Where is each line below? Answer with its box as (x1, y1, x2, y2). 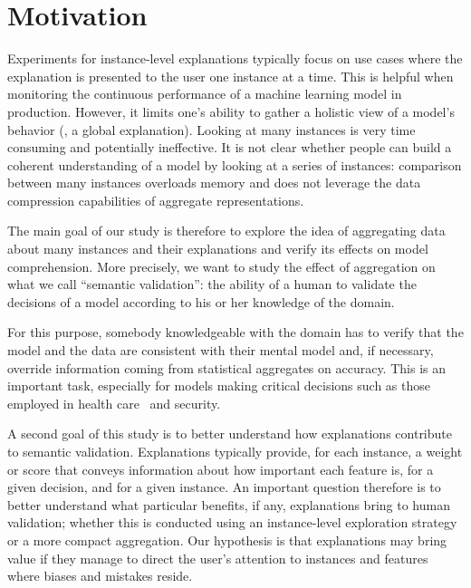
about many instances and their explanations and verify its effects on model (7, 239, 428, 258)
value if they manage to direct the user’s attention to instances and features (7, 548, 428, 567)
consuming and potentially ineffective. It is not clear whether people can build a (7, 138, 452, 157)
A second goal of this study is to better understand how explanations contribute (7, 424, 452, 443)
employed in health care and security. (7, 393, 221, 412)
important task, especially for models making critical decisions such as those (7, 376, 430, 395)
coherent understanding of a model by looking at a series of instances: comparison (7, 155, 462, 174)
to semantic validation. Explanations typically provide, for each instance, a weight (7, 442, 463, 460)
